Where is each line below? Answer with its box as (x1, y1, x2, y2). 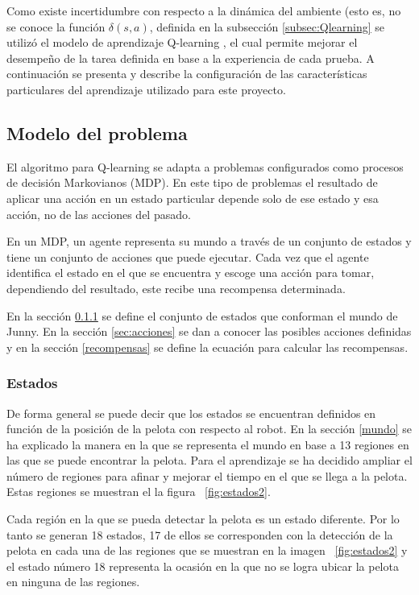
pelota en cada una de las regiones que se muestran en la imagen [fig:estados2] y (6, 542, 408, 559)
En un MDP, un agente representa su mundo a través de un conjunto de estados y (6, 233, 412, 250)
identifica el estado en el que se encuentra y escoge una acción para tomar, (6, 264, 375, 281)
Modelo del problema (6, 120, 188, 145)
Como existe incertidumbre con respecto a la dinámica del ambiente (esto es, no (6, 2, 401, 19)
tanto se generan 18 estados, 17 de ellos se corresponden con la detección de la (6, 526, 393, 543)
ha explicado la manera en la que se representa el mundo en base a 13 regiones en (6, 436, 409, 452)
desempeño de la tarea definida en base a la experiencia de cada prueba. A (6, 49, 375, 66)
